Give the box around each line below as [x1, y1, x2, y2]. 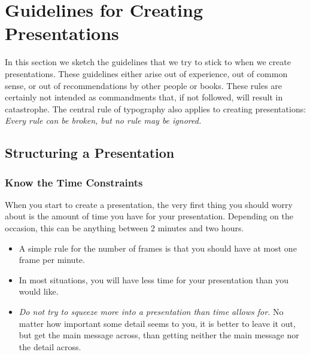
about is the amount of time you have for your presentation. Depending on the [5, 210, 293, 222]
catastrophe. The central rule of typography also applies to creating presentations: [5, 102, 306, 115]
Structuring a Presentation [5, 143, 175, 162]
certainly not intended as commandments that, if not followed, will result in [5, 91, 283, 103]
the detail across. [19, 340, 81, 353]
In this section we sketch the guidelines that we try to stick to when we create [5, 56, 291, 68]
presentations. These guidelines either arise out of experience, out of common [5, 67, 288, 79]
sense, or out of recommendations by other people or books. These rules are [5, 79, 282, 91]
